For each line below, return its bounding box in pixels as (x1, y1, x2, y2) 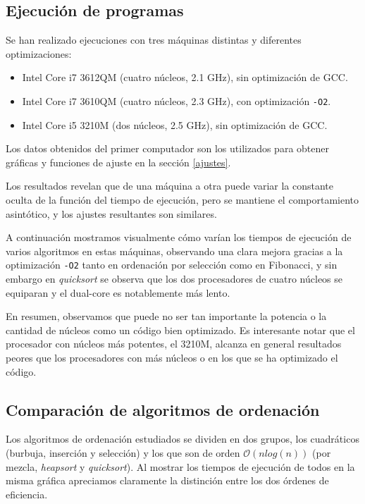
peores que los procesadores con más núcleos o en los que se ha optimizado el (6, 350, 338, 365)
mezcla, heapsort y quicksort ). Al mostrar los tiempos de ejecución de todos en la (6, 459, 355, 474)
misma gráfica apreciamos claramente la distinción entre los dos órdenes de (6, 473, 329, 488)
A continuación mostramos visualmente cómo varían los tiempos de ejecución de (6, 230, 352, 245)
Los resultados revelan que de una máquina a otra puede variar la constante (6, 178, 334, 193)
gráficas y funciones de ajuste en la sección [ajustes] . (6, 154, 231, 169)
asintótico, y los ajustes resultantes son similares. (6, 206, 217, 221)
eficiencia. (6, 486, 48, 501)
